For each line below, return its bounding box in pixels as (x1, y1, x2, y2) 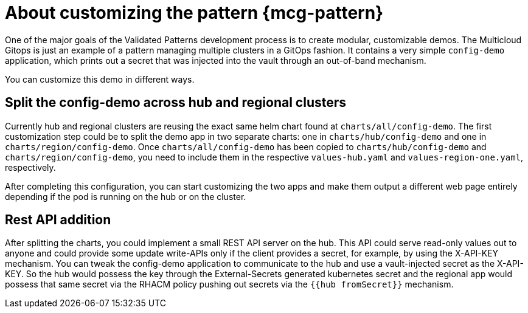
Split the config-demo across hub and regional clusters (5, 95, 347, 111)
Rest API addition (5, 212, 111, 228)
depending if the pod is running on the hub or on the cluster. (5, 191, 246, 202)
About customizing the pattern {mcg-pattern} (5, 2, 384, 23)
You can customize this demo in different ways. (5, 74, 195, 84)
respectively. (5, 162, 56, 173)
